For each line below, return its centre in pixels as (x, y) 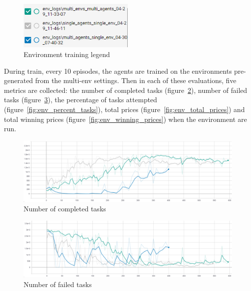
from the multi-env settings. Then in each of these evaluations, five (136, 80)
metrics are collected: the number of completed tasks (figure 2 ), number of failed (126, 90)
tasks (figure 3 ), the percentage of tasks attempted (81, 100)
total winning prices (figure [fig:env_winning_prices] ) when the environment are (125, 119)
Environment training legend (67, 54)
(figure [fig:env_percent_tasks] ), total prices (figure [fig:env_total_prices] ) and (125, 109)
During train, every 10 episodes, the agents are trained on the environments (118, 71)
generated (19, 80)
